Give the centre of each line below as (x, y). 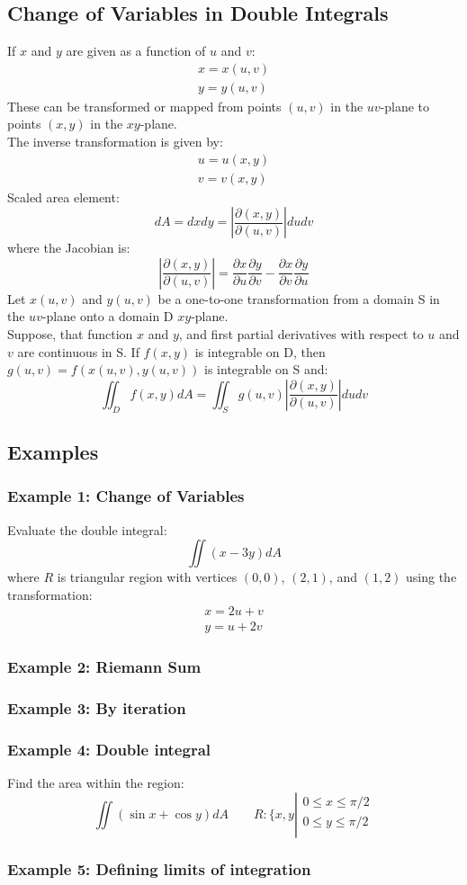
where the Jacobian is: (69, 248)
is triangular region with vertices (147, 577)
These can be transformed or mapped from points (144, 106)
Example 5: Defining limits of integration (159, 868)
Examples (53, 452)
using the (431, 577)
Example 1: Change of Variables (126, 496)
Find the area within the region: (96, 783)
